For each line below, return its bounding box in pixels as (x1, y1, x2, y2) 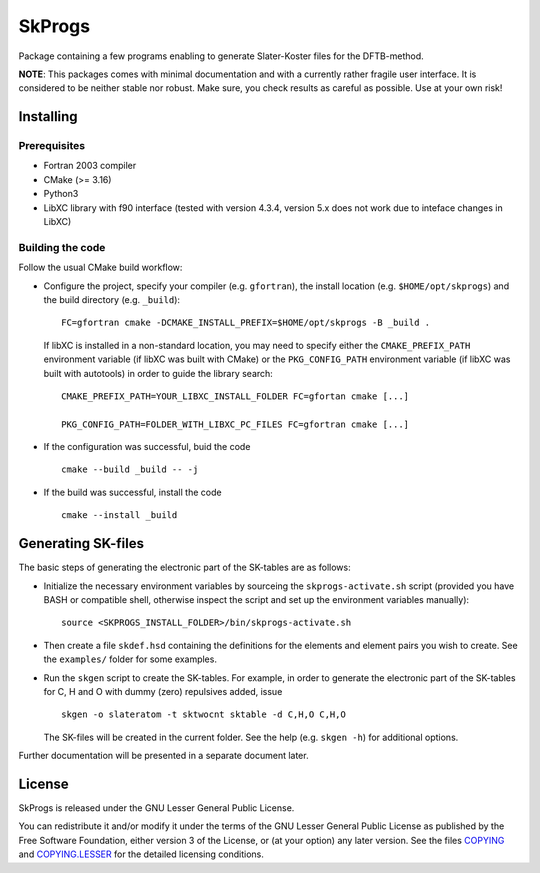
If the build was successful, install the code (43, 486, 222, 498)
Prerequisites (18, 139, 85, 153)
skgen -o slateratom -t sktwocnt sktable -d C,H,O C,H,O (61, 709, 347, 720)
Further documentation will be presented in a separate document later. (18, 750, 309, 762)
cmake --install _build (61, 510, 178, 521)
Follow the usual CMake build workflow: (18, 261, 183, 274)
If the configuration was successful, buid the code (43, 441, 251, 453)
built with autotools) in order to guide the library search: (43, 367, 274, 379)
